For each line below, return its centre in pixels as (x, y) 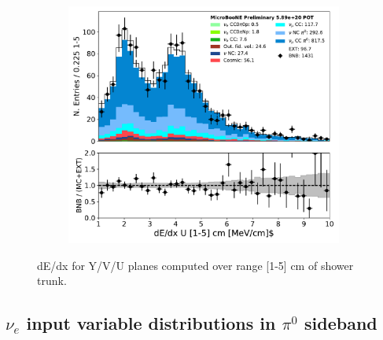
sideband (341, 323)
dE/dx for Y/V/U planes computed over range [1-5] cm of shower (195, 265)
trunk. (52, 281)
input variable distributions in (151, 323)
